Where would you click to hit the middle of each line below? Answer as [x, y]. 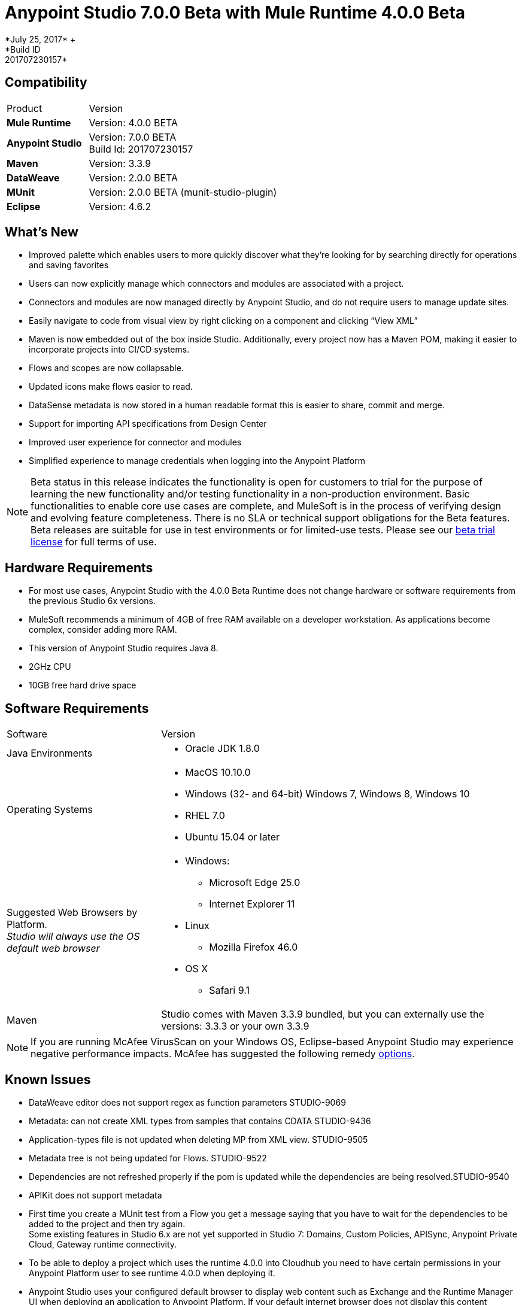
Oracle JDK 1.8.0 [222, 749]
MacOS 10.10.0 [218, 773]
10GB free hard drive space [83, 685]
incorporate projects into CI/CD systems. [109, 350]
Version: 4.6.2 [120, 206]
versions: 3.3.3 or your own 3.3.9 [235, 1026]
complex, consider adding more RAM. [103, 630]
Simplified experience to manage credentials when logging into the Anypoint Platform [197, 461]
